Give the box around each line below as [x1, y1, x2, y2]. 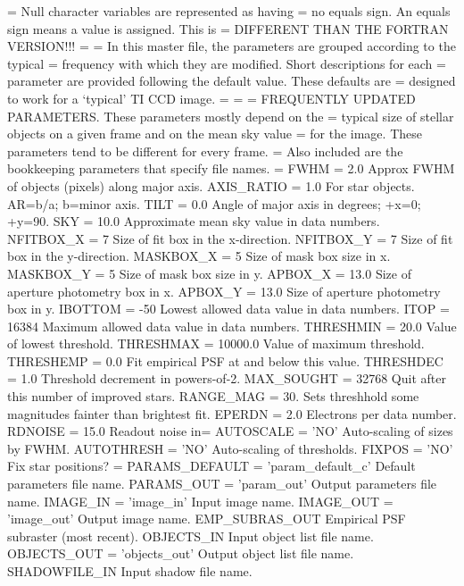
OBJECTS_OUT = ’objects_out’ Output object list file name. [7, 544, 354, 563]
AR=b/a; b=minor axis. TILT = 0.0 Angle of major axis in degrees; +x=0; [7, 194, 421, 213]
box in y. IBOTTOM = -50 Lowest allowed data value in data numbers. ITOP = [7, 299, 450, 318]
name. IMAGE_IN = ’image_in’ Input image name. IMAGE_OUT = [7, 491, 394, 510]
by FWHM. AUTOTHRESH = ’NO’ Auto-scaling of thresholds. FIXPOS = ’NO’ [7, 439, 453, 457]
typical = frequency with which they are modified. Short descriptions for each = [7, 54, 446, 72]
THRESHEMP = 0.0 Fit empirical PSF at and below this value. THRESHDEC [7, 351, 443, 370]
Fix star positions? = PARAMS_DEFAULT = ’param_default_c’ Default [7, 456, 416, 475]
